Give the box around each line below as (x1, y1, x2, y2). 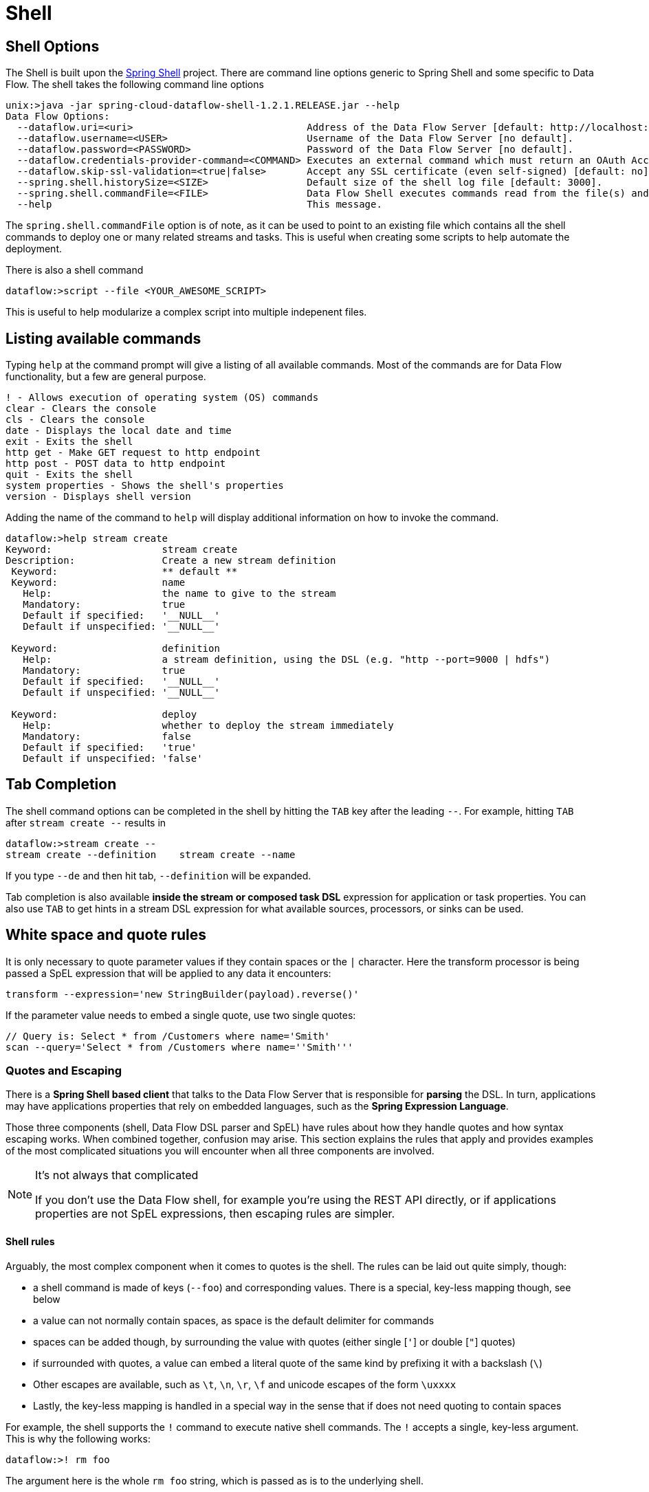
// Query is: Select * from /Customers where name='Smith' (5, 1030, 331, 1042)
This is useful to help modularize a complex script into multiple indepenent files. (5, 306, 367, 318)
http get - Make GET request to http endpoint (5, 447, 261, 459)
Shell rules (5, 1236, 55, 1248)
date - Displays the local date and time (5, 425, 232, 437)
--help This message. (16, 199, 382, 210)
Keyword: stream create (5, 544, 238, 556)
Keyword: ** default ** (11, 566, 238, 578)
